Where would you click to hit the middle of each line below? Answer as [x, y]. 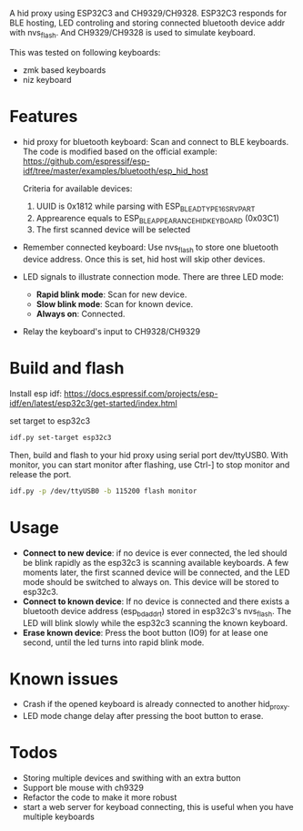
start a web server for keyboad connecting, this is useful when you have [158, 807]
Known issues [64, 679]
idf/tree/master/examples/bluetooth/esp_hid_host [115, 170]
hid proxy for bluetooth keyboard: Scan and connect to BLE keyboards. [156, 141]
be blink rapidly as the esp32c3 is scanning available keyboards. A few [156, 562]
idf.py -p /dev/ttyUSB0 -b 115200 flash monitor [103, 491]
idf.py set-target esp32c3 [61, 438]
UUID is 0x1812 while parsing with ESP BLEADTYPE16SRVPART [146, 207]
